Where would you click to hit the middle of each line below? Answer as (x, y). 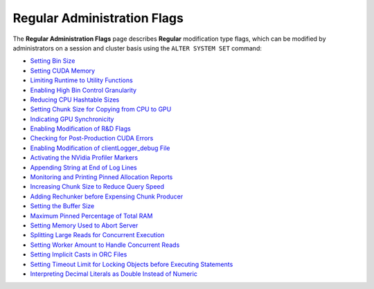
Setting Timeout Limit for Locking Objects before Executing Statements (132, 264)
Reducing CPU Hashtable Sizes (75, 100)
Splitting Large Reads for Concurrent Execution (97, 235)
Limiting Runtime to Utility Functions (81, 80)
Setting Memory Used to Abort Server (84, 225)
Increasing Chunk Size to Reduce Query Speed (97, 187)
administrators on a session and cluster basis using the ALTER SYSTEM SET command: (137, 48)
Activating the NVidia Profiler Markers (84, 158)
